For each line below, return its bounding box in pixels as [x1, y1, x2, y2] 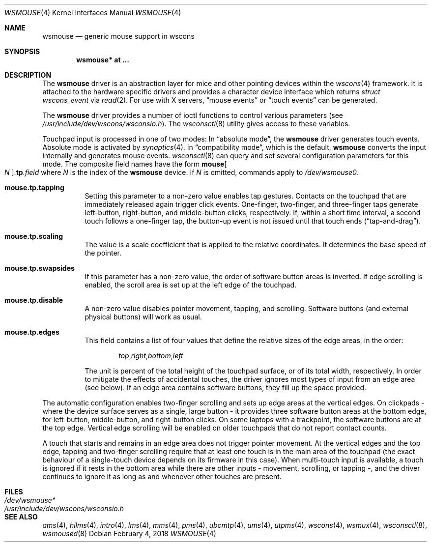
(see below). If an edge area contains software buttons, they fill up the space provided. [85, 383, 367, 392]
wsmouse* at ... [76, 56, 129, 64]
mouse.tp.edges [4, 328, 59, 336]
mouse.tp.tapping [4, 183, 64, 192]
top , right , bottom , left [118, 351, 183, 360]
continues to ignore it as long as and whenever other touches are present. [42, 472, 282, 481]
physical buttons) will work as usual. [85, 313, 202, 321]
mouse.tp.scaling [4, 232, 63, 240]
